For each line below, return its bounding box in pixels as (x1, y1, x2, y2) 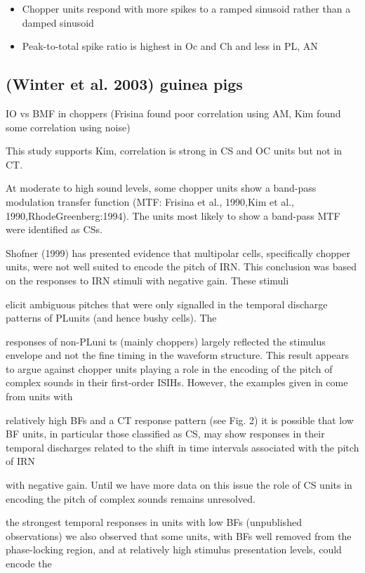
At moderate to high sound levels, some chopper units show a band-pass (6, 180, 317, 195)
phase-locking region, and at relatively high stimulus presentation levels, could (6, 542, 342, 557)
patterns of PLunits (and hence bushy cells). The (6, 310, 217, 325)
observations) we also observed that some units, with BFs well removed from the (6, 528, 352, 543)
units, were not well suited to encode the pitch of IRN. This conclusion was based (6, 259, 357, 274)
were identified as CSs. (6, 222, 102, 237)
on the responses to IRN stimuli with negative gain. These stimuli (6, 272, 289, 287)
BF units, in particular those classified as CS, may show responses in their (6, 426, 325, 441)
